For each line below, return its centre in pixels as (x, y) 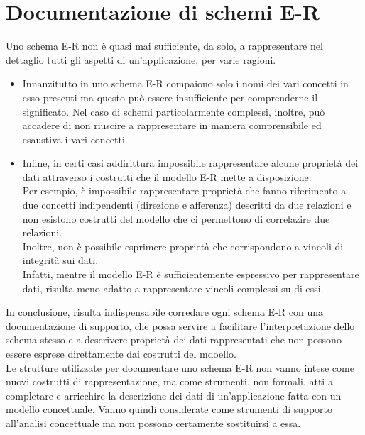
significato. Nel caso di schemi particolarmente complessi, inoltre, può (174, 111)
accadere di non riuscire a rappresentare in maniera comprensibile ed (172, 125)
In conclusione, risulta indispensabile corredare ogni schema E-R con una (164, 312)
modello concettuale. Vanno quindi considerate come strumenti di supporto (169, 409)
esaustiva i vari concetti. (75, 139)
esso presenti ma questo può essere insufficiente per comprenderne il (170, 97)
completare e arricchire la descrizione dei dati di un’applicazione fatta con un (174, 395)
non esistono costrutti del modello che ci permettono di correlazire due (176, 218)
